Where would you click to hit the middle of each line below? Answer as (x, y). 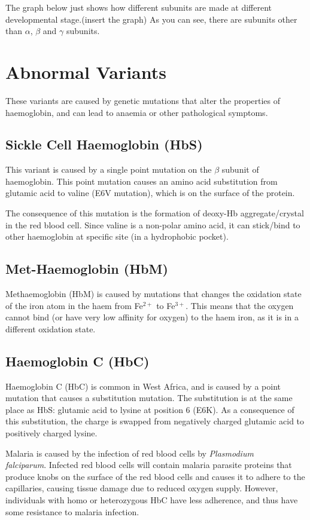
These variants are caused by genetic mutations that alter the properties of (143, 100)
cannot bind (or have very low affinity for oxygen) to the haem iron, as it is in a (152, 317)
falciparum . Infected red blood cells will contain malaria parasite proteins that (149, 465)
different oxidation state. (51, 328)
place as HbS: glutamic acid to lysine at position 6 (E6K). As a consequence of (150, 409)
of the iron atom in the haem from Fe (74, 305)
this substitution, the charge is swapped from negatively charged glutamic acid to (155, 421)
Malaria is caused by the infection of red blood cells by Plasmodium (130, 453)
